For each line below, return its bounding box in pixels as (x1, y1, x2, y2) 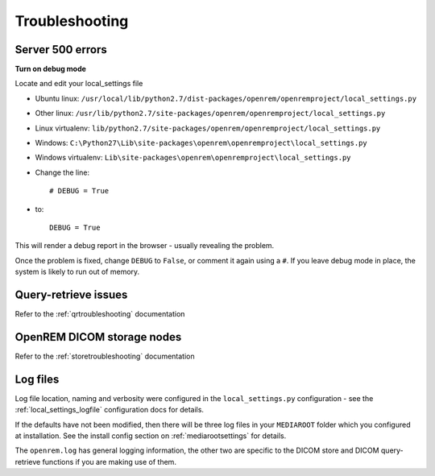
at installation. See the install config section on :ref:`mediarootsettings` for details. (14, 431, 287, 441)
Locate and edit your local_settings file (14, 79, 143, 89)
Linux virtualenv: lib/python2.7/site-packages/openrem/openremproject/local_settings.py (35, 123, 381, 133)
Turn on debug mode (14, 64, 86, 74)
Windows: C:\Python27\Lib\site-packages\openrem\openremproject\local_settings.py (35, 138, 368, 148)
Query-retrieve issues (14, 288, 128, 301)
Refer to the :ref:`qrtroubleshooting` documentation (14, 309, 185, 319)
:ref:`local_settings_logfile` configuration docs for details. (14, 405, 205, 415)
